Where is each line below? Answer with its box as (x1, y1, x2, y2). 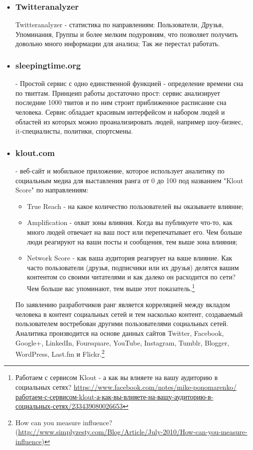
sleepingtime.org (15, 59, 81, 71)
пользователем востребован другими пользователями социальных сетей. (15, 318, 228, 329)
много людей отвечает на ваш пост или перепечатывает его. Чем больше (27, 226, 242, 237)
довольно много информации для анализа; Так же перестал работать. (15, 38, 220, 49)
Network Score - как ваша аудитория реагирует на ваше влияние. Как (27, 253, 233, 263)
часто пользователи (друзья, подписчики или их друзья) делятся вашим (27, 262, 239, 272)
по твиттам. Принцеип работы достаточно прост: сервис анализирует (15, 87, 220, 98)
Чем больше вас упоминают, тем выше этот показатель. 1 (27, 281, 195, 293)
